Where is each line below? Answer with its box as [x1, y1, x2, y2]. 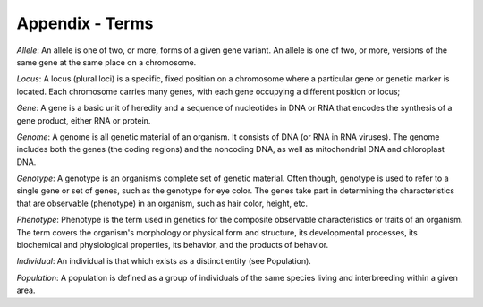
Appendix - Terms [16, 13, 154, 33]
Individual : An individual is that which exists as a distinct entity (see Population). [16, 256, 312, 267]
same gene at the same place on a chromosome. [16, 56, 197, 67]
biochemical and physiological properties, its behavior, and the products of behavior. [16, 240, 329, 251]
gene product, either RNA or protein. [16, 115, 151, 125]
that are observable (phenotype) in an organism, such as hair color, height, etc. [16, 198, 309, 209]
